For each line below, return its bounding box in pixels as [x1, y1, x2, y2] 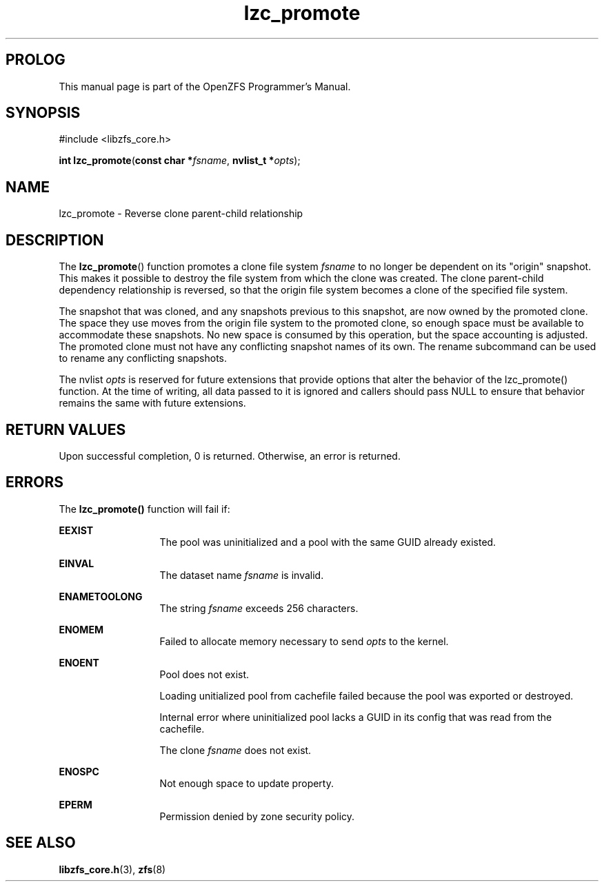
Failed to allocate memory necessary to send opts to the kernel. [159, 635, 449, 647]
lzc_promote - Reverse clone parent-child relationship [59, 207, 303, 220]
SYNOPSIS [6, 104, 81, 122]
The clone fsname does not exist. [159, 744, 312, 756]
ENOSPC [59, 765, 99, 777]
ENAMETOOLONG [59, 590, 143, 602]
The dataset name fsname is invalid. [159, 569, 324, 581]
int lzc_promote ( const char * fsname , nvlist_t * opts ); [59, 154, 301, 167]
